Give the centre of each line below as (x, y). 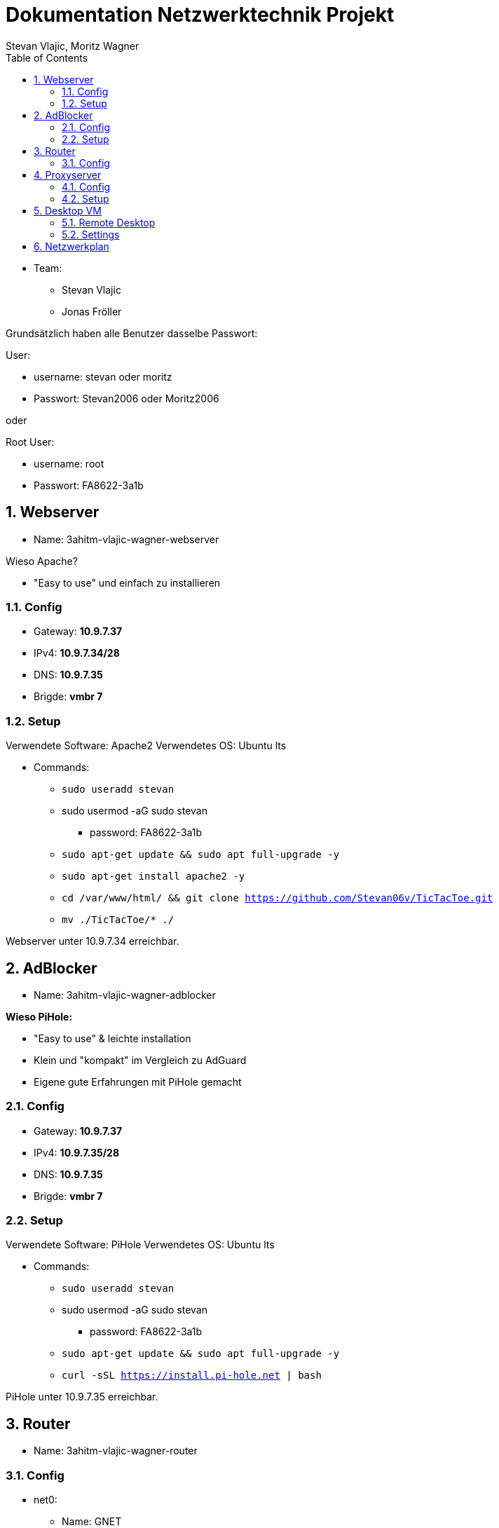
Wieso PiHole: (39, 1016)
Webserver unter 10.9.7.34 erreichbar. (93, 941)
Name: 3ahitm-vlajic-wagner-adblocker (125, 995)
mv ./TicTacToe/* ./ (118, 920)
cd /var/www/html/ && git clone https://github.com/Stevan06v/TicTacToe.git (278, 898)
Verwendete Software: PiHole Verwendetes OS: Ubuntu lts (140, 1245)
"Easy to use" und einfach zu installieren (127, 582)
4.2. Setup (86, 198)
